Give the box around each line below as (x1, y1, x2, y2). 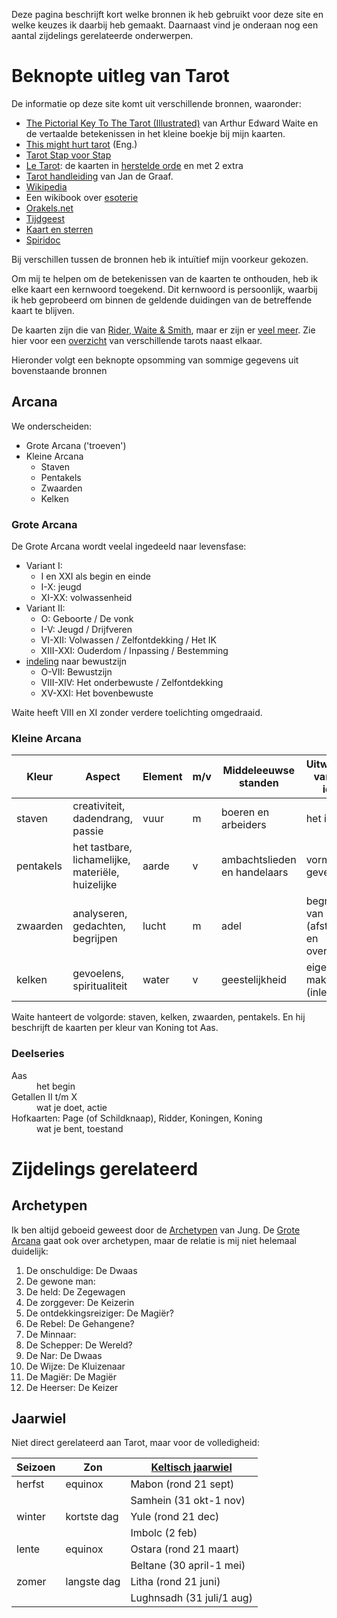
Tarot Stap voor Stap (25, 149, 112, 161)
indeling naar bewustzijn (25, 655, 127, 668)
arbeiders (220, 818, 267, 832)
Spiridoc (25, 234, 61, 246)
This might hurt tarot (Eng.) (25, 138, 138, 150)
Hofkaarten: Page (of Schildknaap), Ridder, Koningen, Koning (11, 1112, 263, 1124)
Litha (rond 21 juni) (130, 1575, 221, 1589)
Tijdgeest (25, 212, 66, 224)
